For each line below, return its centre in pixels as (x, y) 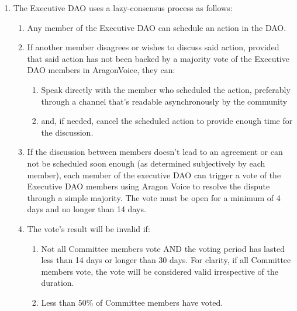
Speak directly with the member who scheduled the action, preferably (166, 89)
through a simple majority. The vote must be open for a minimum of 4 (154, 197)
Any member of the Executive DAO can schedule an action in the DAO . (157, 27)
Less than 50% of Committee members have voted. (132, 302)
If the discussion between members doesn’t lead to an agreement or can (155, 152)
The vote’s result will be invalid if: (89, 228)
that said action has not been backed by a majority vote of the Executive (158, 58)
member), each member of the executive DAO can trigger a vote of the (154, 174)
